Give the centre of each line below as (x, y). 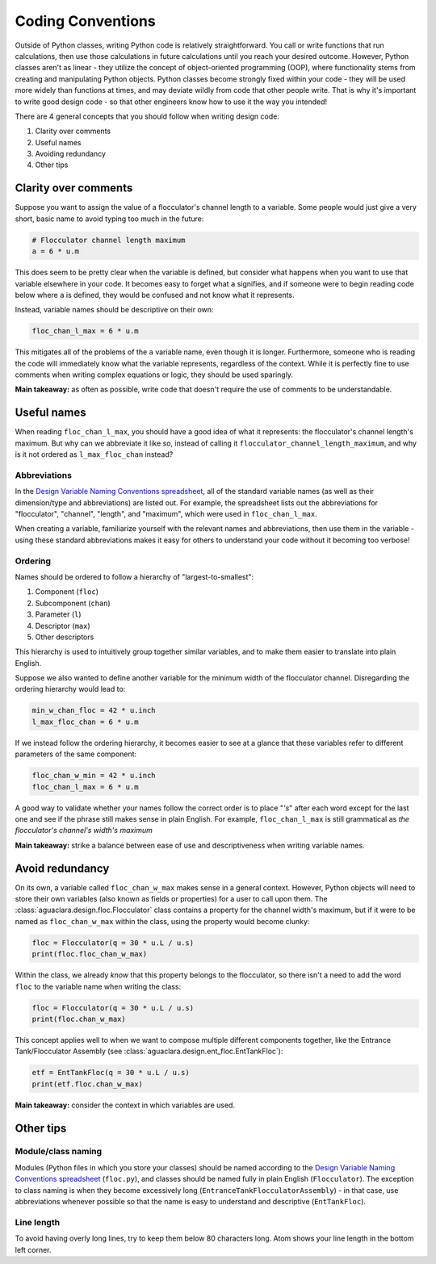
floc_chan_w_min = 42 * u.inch (94, 776)
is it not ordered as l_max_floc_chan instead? (94, 454)
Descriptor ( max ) (63, 626)
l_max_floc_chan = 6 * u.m (85, 722)
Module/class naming (59, 1152)
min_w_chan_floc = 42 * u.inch (94, 711)
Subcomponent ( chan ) (73, 603)
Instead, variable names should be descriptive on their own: (114, 310)
